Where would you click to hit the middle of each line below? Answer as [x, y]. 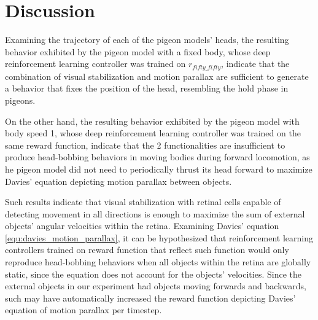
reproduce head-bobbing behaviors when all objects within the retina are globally [158, 262]
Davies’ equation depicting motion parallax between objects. [118, 181]
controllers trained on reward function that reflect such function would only [147, 250]
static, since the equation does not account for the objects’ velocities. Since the [153, 274]
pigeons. [20, 100]
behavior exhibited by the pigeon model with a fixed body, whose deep [138, 51]
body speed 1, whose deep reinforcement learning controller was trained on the [153, 133]
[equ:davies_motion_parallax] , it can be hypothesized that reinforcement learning [159, 237]
